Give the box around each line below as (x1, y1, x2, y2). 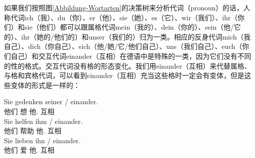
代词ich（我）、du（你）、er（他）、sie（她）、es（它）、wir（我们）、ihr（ (10, 12, 238, 22)
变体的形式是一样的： (10, 79, 80, 90)
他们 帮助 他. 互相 (4, 125, 61, 136)
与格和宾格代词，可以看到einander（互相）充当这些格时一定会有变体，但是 (4, 70, 245, 80)
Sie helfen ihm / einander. (4, 116, 83, 126)
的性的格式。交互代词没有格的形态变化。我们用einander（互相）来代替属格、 (4, 60, 252, 71)
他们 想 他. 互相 (4, 106, 54, 116)
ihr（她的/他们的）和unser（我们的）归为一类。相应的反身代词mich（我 (21, 31, 251, 41)
